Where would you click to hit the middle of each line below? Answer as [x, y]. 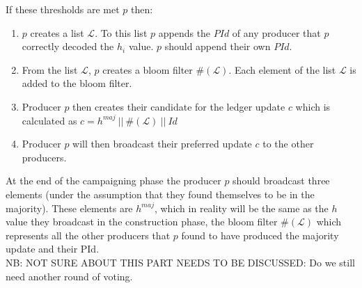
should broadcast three [281, 181]
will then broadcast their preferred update [162, 144]
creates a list [57, 32]
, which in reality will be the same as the [241, 208]
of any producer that [276, 32]
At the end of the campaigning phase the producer [113, 181]
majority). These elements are [69, 208]
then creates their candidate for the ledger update [179, 106]
